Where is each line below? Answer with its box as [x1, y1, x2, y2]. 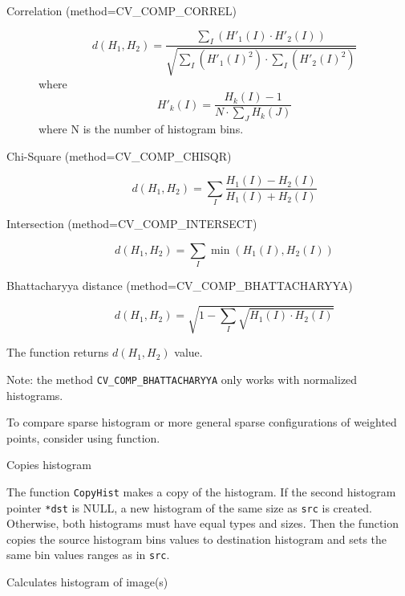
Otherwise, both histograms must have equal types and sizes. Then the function [6, 515, 399, 532]
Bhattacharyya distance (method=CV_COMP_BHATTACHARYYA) [6, 277, 353, 294]
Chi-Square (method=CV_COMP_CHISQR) [6, 147, 232, 164]
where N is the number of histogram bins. [38, 120, 244, 137]
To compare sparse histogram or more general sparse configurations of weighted [6, 414, 397, 431]
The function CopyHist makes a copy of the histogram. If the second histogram [6, 483, 396, 500]
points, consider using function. [6, 429, 160, 446]
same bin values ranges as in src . [6, 546, 170, 563]
